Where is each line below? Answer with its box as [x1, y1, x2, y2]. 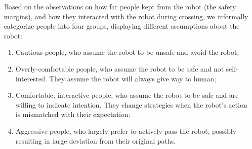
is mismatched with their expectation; [15, 109, 130, 119]
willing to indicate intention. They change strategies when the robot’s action [15, 99, 247, 110]
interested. [15, 73, 47, 83]
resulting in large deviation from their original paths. [15, 135, 176, 146]
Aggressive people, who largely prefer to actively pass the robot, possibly [15, 125, 237, 136]
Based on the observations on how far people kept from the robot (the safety [4, 1, 236, 11]
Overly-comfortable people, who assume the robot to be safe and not [15, 63, 224, 74]
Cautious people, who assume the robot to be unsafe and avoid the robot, [15, 47, 239, 57]
